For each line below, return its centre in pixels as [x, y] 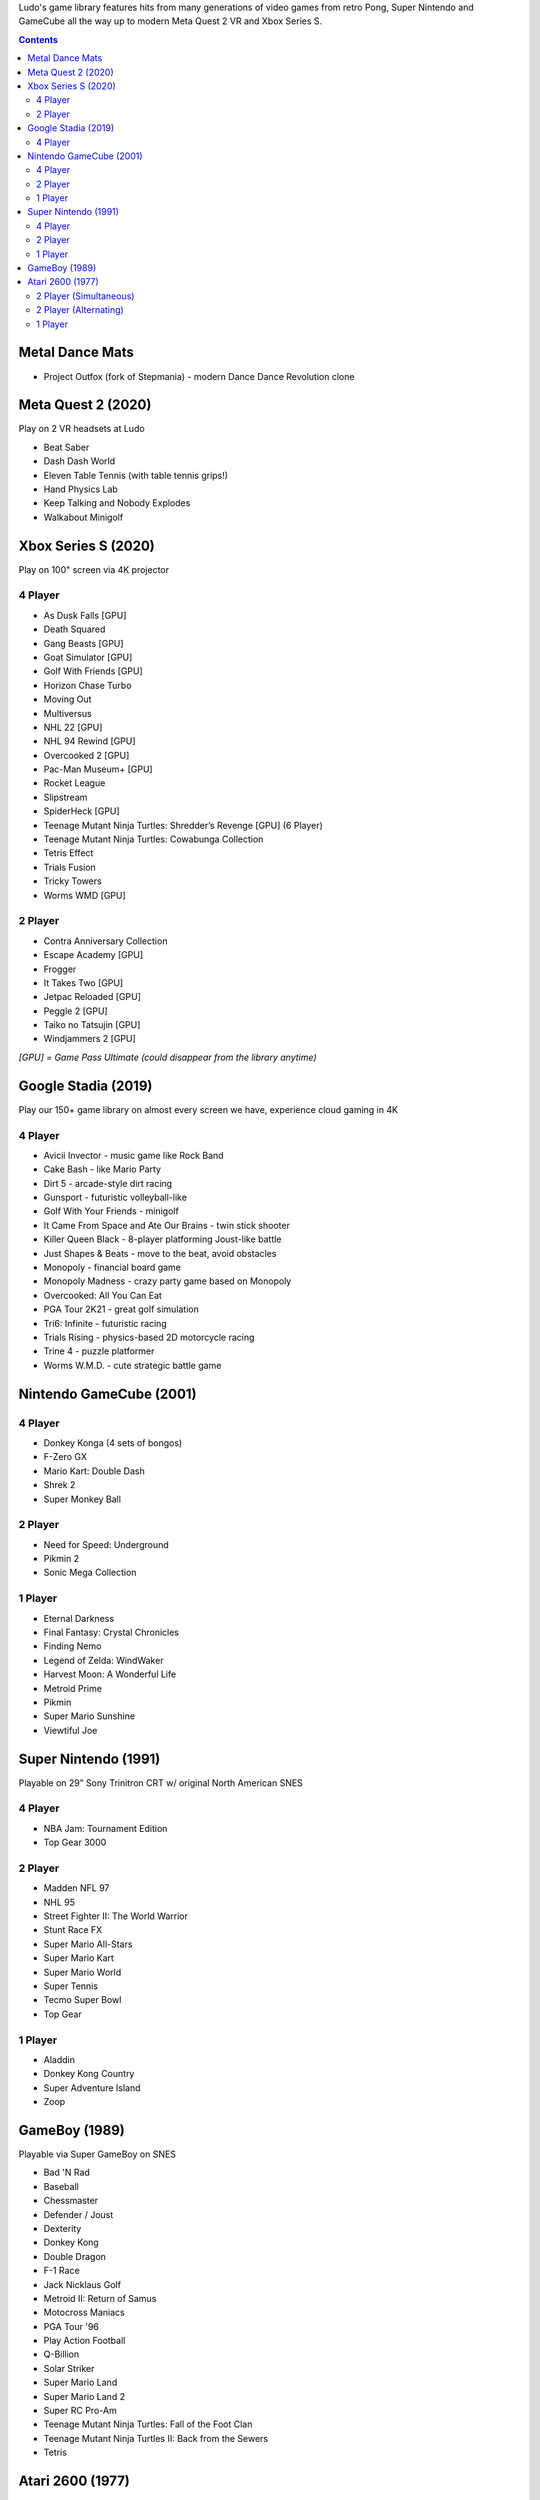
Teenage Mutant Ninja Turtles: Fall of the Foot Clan [148, 2424]
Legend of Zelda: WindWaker [103, 1660]
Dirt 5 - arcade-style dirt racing [108, 1183]
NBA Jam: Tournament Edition [105, 1828]
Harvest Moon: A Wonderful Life [110, 1674]
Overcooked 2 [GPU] [86, 755]
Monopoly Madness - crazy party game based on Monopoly [167, 1281]
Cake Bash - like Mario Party [102, 1169]
